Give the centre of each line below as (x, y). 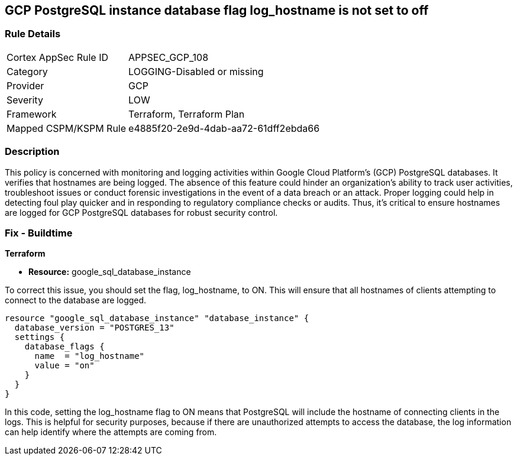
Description (32, 152)
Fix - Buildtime (39, 233)
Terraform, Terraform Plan (187, 114)
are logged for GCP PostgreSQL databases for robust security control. (141, 212)
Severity (25, 100)
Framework (32, 114)
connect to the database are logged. (76, 300)
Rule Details (33, 34)
